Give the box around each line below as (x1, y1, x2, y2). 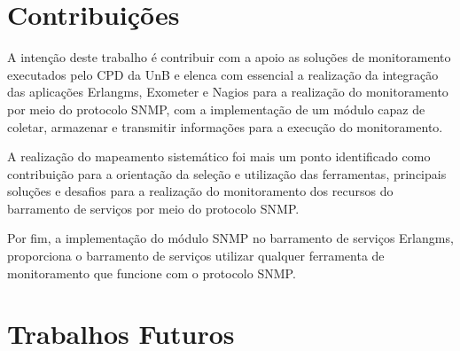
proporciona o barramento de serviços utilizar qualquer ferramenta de (7, 246, 385, 265)
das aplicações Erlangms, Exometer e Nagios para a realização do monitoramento (7, 82, 448, 101)
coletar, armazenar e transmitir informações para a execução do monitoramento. (7, 117, 443, 136)
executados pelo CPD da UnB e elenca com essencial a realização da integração (7, 65, 439, 83)
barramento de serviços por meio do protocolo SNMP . (7, 199, 300, 217)
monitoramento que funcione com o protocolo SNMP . (7, 263, 296, 282)
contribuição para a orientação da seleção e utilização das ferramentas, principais (7, 164, 447, 183)
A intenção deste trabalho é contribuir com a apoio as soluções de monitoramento (7, 48, 451, 66)
